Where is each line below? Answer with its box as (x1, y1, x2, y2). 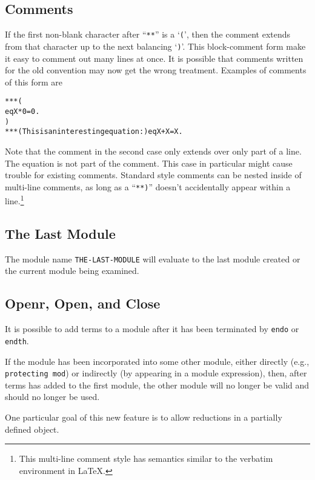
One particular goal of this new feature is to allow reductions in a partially (5, 411, 282, 424)
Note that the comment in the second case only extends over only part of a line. (5, 144, 302, 157)
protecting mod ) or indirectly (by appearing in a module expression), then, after (5, 367, 307, 379)
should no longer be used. (5, 390, 100, 403)
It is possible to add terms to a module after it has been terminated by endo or (5, 322, 299, 335)
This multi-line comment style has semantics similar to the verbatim (19, 452, 273, 465)
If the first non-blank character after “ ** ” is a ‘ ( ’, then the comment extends (5, 28, 291, 41)
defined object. (5, 422, 59, 435)
